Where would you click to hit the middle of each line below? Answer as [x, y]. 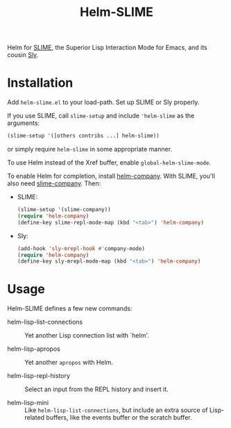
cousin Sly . [23, 55]
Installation [40, 83]
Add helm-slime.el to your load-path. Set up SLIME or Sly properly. [103, 102]
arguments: [24, 123]
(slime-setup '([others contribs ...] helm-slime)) [83, 136]
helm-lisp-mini [28, 403]
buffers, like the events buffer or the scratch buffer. [119, 418]
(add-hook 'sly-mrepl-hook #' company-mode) [81, 248]
